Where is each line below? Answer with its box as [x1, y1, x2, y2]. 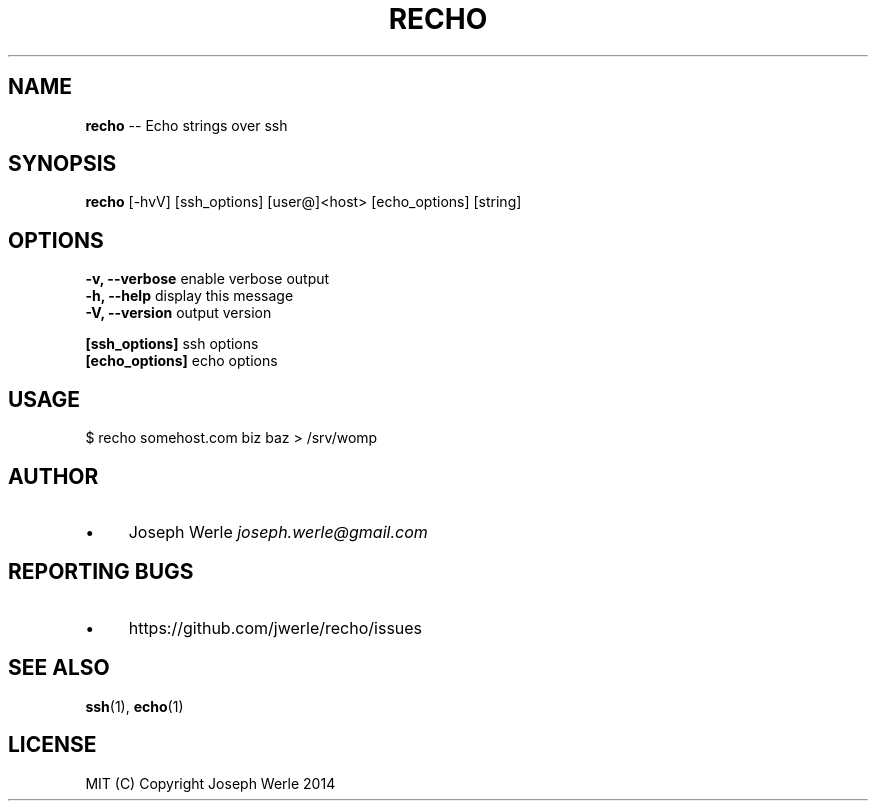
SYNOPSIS [8, 151, 117, 177]
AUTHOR [8, 463, 99, 489]
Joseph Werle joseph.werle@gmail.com [128, 521, 428, 542]
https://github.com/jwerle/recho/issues [128, 617, 423, 638]
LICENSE [8, 732, 97, 758]
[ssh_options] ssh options [85, 335, 259, 353]
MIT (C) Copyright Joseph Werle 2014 [85, 774, 336, 792]
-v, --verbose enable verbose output [85, 270, 330, 288]
